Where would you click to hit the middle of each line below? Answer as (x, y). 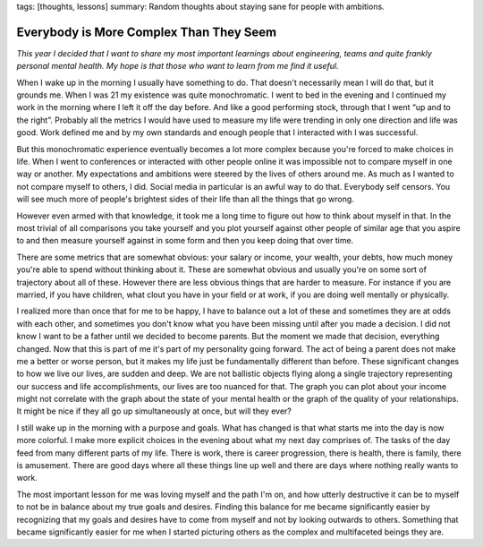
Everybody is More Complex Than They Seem (147, 32)
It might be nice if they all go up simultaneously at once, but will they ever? (154, 411)
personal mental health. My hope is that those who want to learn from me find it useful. (178, 66)
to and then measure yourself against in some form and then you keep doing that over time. (185, 241)
